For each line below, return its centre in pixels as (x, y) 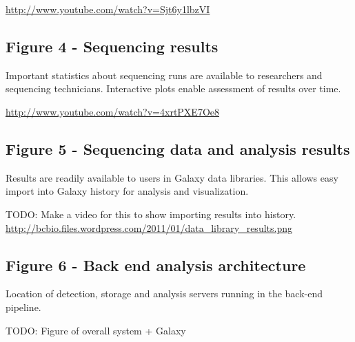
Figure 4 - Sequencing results (112, 46)
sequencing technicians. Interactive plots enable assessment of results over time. (173, 88)
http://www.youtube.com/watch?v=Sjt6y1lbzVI (108, 9)
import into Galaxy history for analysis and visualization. (127, 191)
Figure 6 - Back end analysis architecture (156, 265)
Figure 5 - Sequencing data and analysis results (178, 148)
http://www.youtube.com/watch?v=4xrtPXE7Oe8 (113, 111)
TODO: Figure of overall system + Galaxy (96, 330)
